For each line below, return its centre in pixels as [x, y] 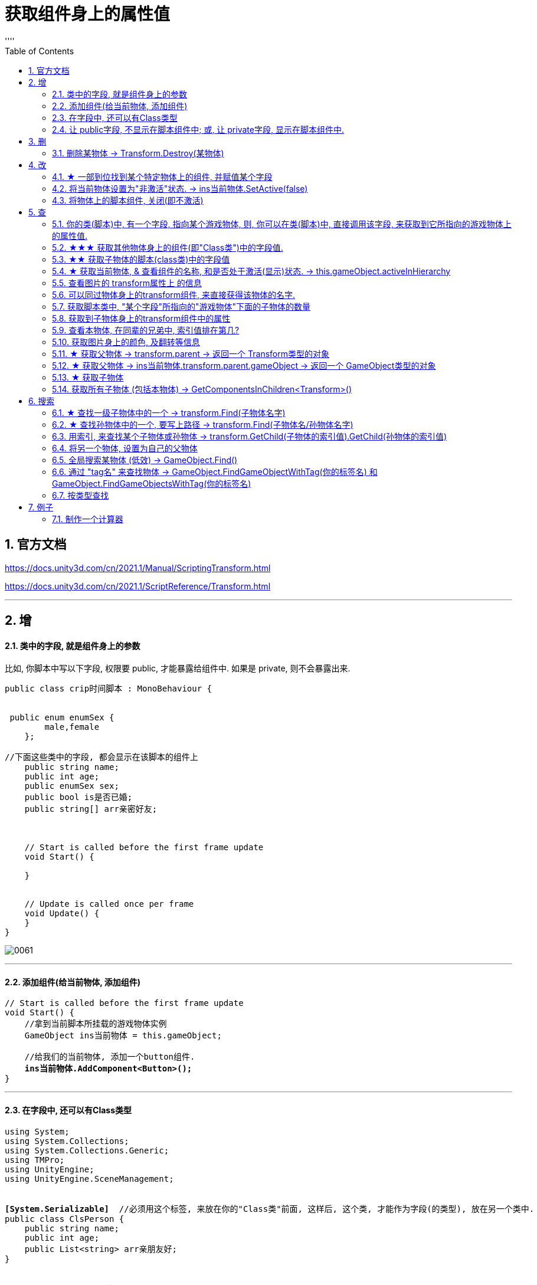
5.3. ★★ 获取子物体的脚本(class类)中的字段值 [141, 259]
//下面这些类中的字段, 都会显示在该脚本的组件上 [101, 757]
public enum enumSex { [62, 718]
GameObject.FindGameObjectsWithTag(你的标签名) [152, 483]
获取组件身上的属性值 [88, 14]
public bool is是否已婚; [78, 797]
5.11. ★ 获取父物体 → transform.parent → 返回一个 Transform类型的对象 [191, 353]
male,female [72, 727]
